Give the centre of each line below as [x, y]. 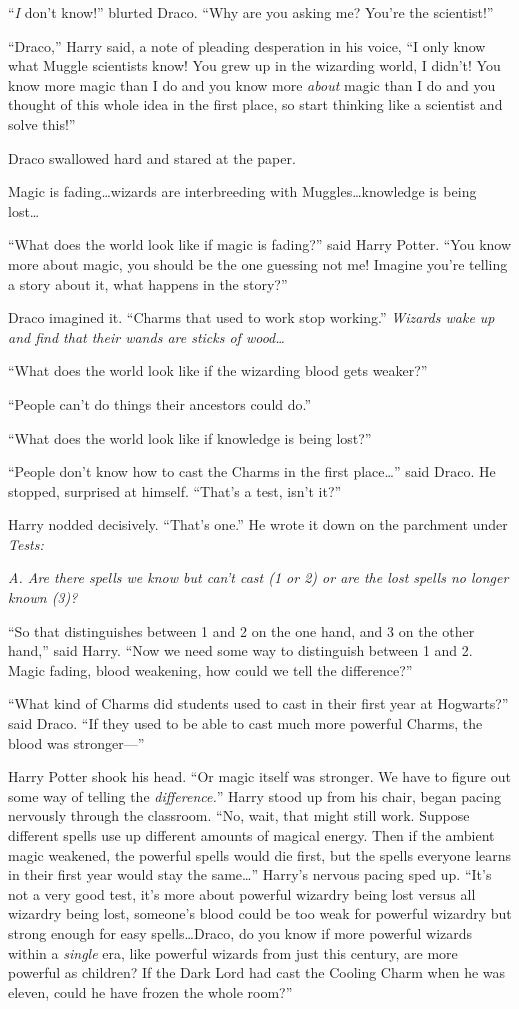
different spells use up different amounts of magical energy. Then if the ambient [251, 835]
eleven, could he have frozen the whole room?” [150, 991]
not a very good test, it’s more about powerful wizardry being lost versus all [242, 893]
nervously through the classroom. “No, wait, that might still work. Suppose [239, 815]
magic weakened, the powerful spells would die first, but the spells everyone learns [260, 854]
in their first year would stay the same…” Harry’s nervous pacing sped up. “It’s [250, 874]
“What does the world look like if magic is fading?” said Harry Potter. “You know [260, 244]
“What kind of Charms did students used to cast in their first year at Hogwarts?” [258, 703]
